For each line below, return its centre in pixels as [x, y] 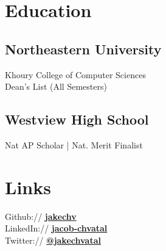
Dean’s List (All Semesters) [56, 86]
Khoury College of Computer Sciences [75, 74]
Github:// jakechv [41, 216]
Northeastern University [83, 49]
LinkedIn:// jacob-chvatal [56, 228]
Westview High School [77, 119]
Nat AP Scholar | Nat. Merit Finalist [74, 144]
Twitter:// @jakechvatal [53, 240]
